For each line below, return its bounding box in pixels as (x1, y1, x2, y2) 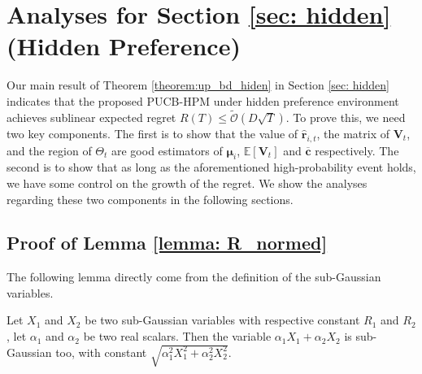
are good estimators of (111, 141, 223, 159)
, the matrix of (316, 124, 389, 141)
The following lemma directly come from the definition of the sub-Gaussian (7, 268, 381, 285)
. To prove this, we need (285, 108, 406, 125)
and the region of (7, 141, 92, 159)
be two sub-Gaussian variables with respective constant (85, 311, 360, 328)
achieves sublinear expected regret (7, 108, 176, 125)
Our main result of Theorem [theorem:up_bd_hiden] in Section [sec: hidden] (7, 76, 389, 93)
